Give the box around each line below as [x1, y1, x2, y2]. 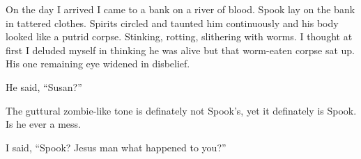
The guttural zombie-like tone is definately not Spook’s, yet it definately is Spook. [6, 103, 357, 117]
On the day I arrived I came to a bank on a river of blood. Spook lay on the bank [6, 2, 355, 16]
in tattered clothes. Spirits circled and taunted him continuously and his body [6, 15, 339, 30]
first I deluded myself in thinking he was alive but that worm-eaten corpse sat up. [6, 42, 355, 57]
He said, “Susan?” [6, 79, 82, 94]
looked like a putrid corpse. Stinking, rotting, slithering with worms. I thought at [6, 29, 353, 44]
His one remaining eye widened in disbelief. [6, 56, 190, 71]
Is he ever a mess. [6, 117, 81, 131]
